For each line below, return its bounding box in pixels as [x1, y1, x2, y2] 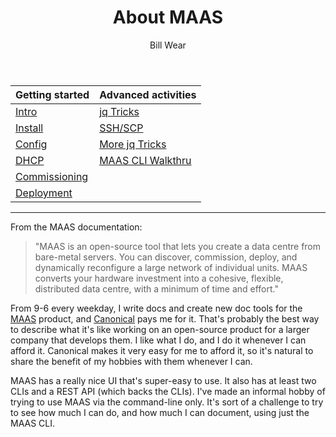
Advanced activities [99, 87, 197, 101]
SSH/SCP [99, 121, 144, 135]
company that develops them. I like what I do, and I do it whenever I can [10, 334, 307, 346]
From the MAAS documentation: [10, 221, 143, 233]
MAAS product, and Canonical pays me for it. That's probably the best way [10, 312, 320, 325]
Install [15, 121, 44, 135]
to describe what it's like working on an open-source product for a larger [10, 323, 310, 335]
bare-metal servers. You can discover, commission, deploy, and [34, 251, 298, 263]
